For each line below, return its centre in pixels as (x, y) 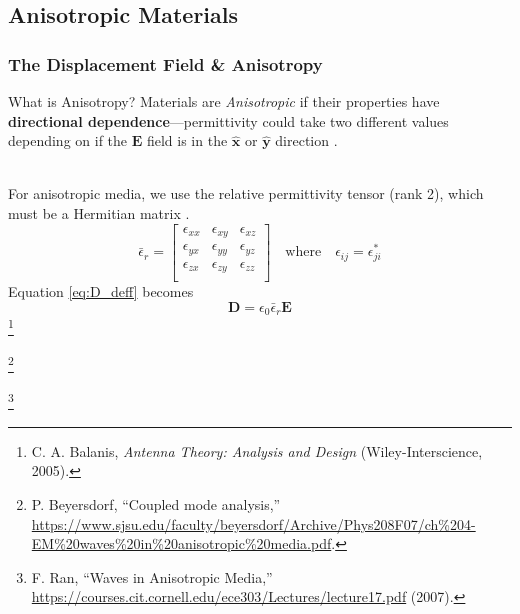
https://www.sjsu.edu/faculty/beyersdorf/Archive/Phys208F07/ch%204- (253, 523)
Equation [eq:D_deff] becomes (101, 291)
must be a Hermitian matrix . (99, 212)
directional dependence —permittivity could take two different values (228, 120)
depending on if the (68, 140)
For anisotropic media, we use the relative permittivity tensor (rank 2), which (246, 193)
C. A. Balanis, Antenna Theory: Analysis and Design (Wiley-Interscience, (257, 450)
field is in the (187, 140)
